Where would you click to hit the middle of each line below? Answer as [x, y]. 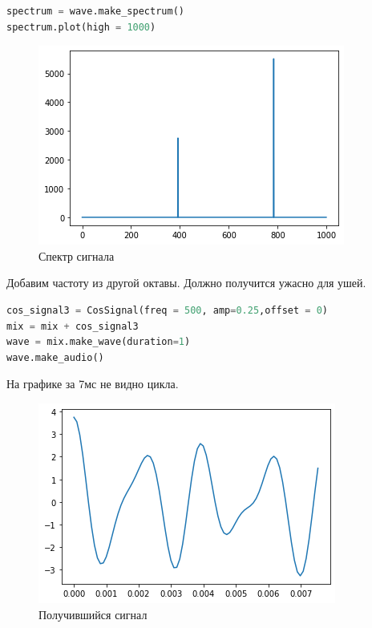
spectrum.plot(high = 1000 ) [81, 27]
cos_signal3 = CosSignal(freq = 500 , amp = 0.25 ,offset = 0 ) [168, 310]
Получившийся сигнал [93, 614]
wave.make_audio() [55, 357]
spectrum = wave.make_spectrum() [95, 11]
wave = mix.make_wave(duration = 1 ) [99, 342]
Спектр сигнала [77, 255]
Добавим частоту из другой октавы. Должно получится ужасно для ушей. [186, 283]
